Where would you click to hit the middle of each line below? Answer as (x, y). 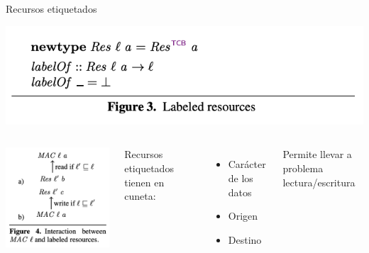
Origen (243, 216)
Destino (245, 239)
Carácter (247, 164)
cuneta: (140, 196)
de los (241, 178)
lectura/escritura (319, 182)
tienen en (144, 182)
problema (303, 168)
